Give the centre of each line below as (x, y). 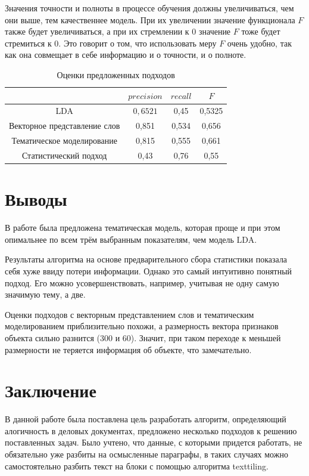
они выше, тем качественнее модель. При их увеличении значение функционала (150, 19)
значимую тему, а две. (45, 294)
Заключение (51, 390)
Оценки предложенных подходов (116, 74)
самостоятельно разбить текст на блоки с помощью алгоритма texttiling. (137, 466)
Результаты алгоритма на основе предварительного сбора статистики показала (146, 259)
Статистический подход (64, 155)
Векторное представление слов (65, 126)
